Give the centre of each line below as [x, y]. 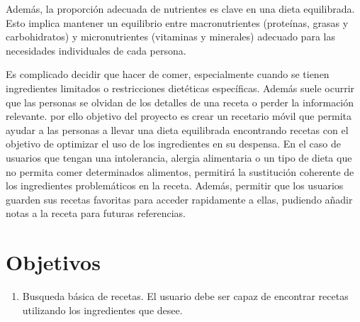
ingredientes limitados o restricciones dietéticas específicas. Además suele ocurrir [180, 88]
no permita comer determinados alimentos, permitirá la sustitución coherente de [180, 171]
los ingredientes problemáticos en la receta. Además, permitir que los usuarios [175, 185]
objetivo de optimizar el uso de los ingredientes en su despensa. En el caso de [173, 144]
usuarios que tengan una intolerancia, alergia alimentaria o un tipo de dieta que [179, 157]
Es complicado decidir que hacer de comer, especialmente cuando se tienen [168, 74]
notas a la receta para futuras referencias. [96, 213]
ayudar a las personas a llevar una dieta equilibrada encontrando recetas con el [177, 129]
